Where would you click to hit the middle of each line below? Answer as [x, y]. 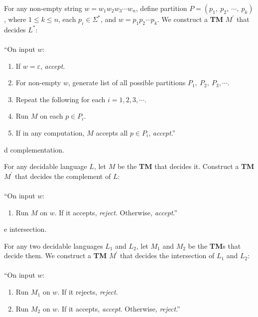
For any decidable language [46, 166]
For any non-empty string [43, 8]
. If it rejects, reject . [88, 292]
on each [52, 116]
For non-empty [38, 82]
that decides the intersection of [167, 255]
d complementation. [34, 149]
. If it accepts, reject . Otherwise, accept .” [116, 212]
